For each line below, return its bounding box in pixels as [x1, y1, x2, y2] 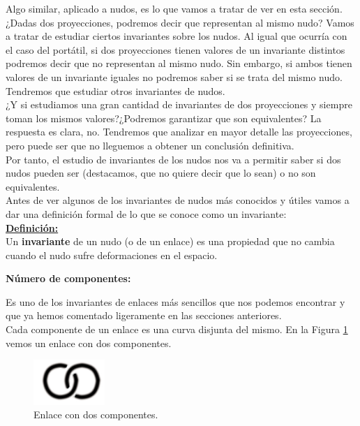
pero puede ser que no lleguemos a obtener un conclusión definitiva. [6, 138, 294, 152]
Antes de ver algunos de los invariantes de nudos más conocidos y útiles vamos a [6, 193, 350, 207]
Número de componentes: [6, 271, 131, 286]
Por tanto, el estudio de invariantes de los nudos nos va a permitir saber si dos [6, 152, 341, 166]
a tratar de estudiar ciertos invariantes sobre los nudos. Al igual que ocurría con [6, 29, 347, 43]
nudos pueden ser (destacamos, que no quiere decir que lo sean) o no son [6, 166, 316, 180]
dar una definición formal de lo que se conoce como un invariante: [6, 206, 287, 221]
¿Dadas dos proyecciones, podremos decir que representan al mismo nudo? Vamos [6, 15, 354, 29]
